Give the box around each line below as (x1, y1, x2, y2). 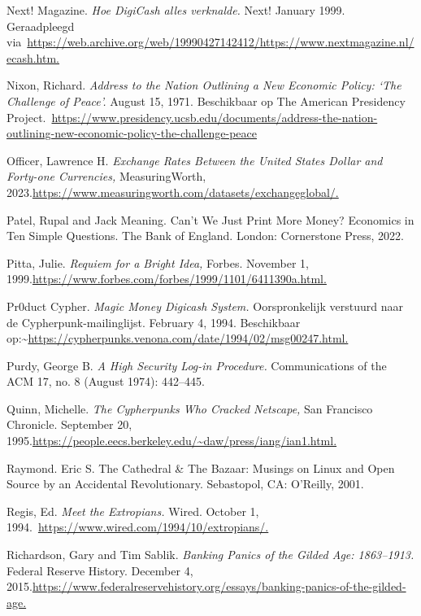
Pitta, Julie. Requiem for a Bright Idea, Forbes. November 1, (7, 254, 309, 271)
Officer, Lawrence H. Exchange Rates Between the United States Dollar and (7, 151, 383, 168)
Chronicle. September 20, (7, 416, 132, 433)
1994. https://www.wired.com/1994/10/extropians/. (7, 518, 269, 535)
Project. (7, 108, 46, 125)
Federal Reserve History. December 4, (7, 561, 193, 579)
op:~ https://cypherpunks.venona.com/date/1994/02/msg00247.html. (7, 330, 349, 347)
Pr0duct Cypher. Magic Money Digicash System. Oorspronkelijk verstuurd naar (7, 297, 404, 314)
